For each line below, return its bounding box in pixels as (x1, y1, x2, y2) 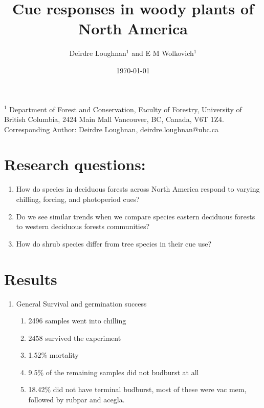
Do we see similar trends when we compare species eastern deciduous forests (16, 211, 255, 221)
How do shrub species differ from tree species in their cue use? (16, 238, 212, 249)
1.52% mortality (28, 350, 79, 360)
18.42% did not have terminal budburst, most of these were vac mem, (28, 384, 247, 395)
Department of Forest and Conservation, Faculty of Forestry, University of (9, 104, 242, 114)
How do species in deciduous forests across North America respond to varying (16, 183, 260, 194)
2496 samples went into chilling (28, 315, 126, 326)
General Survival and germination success (16, 298, 147, 309)
